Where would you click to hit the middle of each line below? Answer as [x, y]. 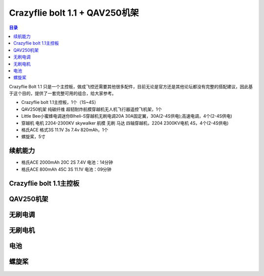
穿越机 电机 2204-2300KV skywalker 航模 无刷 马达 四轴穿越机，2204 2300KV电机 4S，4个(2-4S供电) [125, 123]
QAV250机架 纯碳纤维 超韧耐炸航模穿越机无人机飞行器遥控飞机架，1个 [92, 109]
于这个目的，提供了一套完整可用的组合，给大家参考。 [63, 94]
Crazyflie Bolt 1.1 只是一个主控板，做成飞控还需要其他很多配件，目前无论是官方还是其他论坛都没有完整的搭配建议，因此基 [131, 86]
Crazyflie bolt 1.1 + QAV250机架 [74, 13]
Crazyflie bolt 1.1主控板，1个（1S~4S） [60, 102]
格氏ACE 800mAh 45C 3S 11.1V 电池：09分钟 [66, 169]
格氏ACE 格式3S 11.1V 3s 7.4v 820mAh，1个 [65, 130]
